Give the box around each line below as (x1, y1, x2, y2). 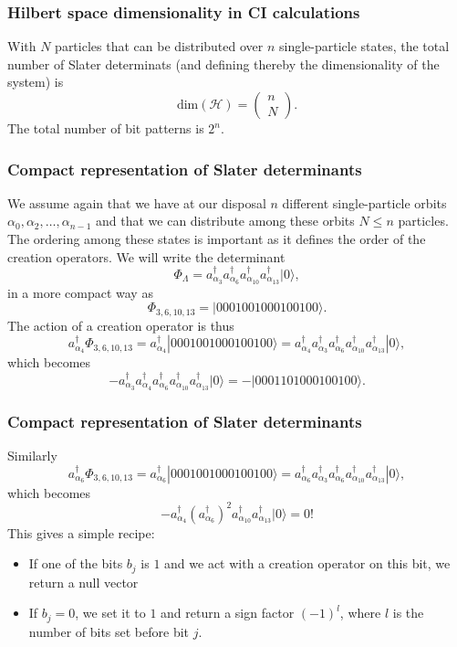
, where (339, 603, 381, 622)
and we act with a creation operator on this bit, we (164, 554, 451, 573)
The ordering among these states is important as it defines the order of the (7, 229, 426, 248)
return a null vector (28, 572, 139, 591)
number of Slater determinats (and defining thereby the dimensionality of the (7, 54, 440, 73)
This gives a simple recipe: (7, 523, 155, 542)
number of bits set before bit (28, 621, 190, 641)
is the (392, 603, 424, 622)
